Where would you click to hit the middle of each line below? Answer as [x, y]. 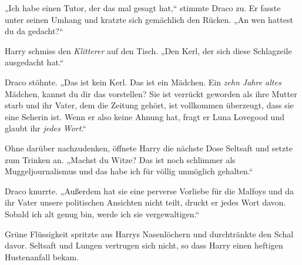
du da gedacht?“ [34, 31]
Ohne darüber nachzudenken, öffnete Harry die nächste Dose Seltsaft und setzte [149, 148]
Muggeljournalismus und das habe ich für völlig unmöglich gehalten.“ [129, 171]
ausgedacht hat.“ [34, 62]
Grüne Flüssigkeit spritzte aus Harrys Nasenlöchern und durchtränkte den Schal [149, 233]
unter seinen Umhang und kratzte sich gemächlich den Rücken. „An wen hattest [149, 19]
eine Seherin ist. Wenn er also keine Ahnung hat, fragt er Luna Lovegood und [145, 116]
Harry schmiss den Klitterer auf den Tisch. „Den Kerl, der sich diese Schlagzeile [148, 50]
